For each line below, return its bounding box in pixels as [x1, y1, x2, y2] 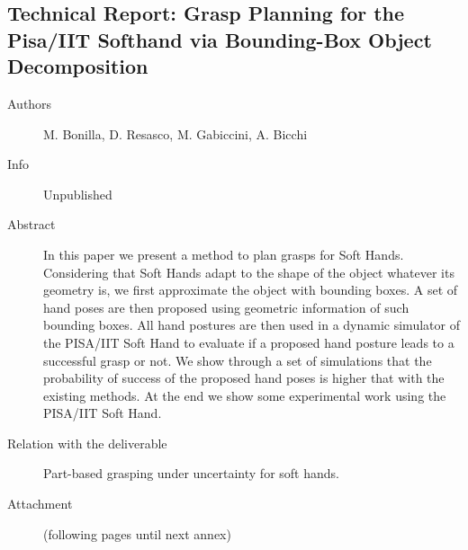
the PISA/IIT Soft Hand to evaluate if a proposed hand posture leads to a [43, 333, 454, 351]
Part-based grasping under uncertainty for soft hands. [43, 464, 339, 483]
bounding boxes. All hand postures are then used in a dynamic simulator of [43, 315, 460, 334]
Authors [7, 93, 52, 112]
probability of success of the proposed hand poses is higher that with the [43, 368, 445, 387]
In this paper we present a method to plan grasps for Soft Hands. [43, 244, 404, 263]
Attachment [7, 494, 73, 513]
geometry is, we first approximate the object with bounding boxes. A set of [43, 280, 458, 299]
